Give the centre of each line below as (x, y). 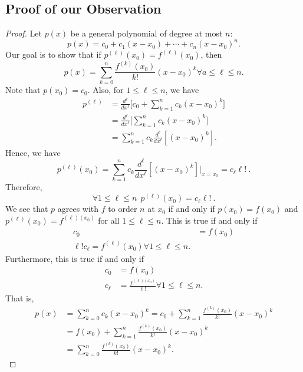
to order (123, 209)
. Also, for (106, 90)
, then (211, 54)
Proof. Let (24, 33)
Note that (23, 90)
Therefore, (24, 187)
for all (109, 220)
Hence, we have (33, 152)
